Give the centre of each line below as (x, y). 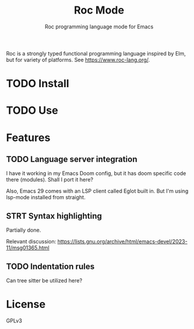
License (26, 305)
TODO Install (38, 84)
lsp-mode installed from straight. (46, 198)
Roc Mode (99, 10)
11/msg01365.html (28, 248)
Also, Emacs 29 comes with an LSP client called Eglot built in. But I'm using (97, 191)
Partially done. (24, 230)
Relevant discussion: (31, 242)
